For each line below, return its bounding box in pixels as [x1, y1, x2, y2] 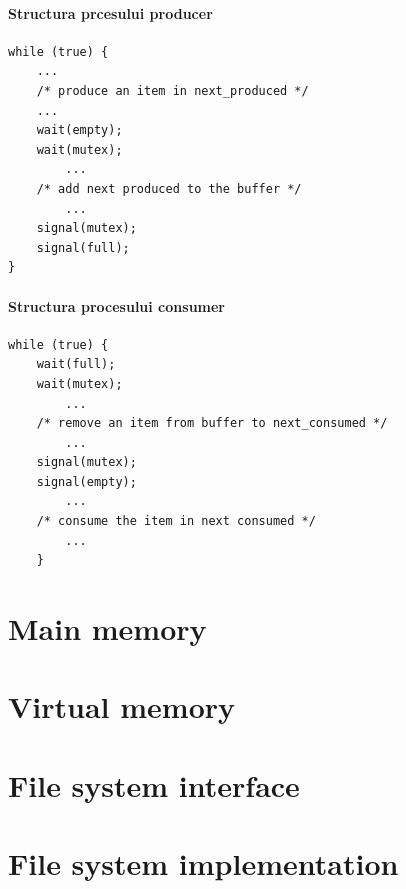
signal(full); [36, 240, 130, 255]
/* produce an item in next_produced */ [36, 83, 309, 98]
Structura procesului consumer [8, 295, 225, 316]
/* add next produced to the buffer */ [36, 181, 302, 196]
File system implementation [8, 843, 399, 884]
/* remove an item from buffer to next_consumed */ [36, 416, 388, 431]
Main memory [8, 608, 207, 649]
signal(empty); [36, 474, 137, 489]
